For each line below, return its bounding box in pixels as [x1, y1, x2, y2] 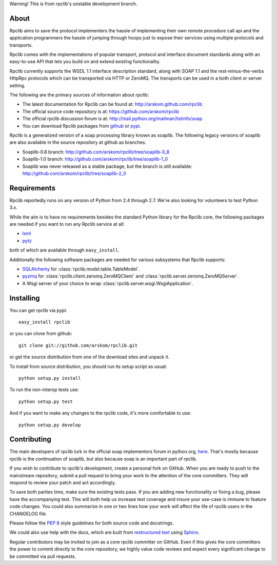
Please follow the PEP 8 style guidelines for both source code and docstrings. [9, 520, 174, 526]
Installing [9, 294, 41, 302]
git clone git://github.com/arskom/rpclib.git [18, 342, 138, 348]
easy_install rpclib [18, 319, 70, 325]
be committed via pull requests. [9, 553, 76, 559]
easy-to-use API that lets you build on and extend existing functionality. [9, 59, 161, 65]
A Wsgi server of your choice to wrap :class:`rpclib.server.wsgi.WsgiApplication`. [22, 280, 193, 286]
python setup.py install [18, 375, 81, 381]
